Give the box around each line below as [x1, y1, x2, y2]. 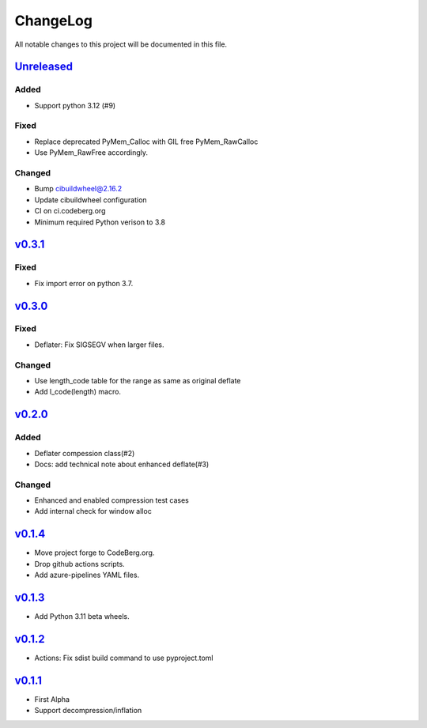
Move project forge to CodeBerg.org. [34, 548, 155, 557]
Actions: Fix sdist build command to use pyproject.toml [34, 653, 213, 662]
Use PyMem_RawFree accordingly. [34, 148, 148, 157]
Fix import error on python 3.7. [34, 278, 134, 288]
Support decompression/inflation [34, 706, 142, 715]
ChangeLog [14, 12, 93, 29]
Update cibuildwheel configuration [34, 194, 147, 205]
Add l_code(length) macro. [34, 387, 122, 397]
